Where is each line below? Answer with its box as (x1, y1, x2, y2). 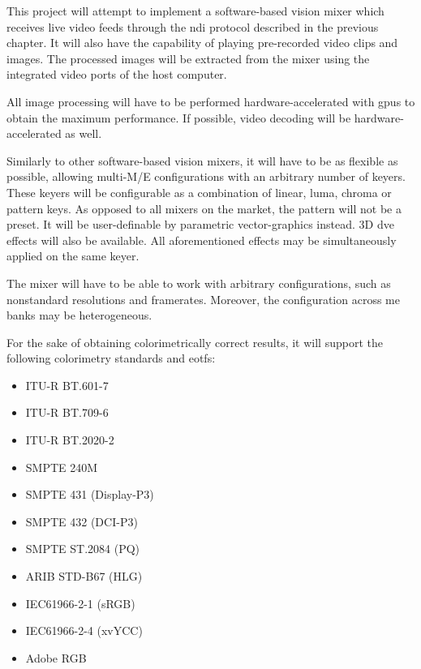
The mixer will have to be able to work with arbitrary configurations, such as (6, 274, 391, 291)
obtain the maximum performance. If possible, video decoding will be (6, 109, 351, 126)
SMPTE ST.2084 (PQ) (25, 540, 140, 557)
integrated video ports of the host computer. (6, 66, 227, 83)
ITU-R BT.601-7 (25, 376, 109, 393)
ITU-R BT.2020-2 (25, 431, 114, 448)
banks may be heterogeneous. (6, 307, 153, 324)
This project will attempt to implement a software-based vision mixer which (6, 2, 384, 19)
